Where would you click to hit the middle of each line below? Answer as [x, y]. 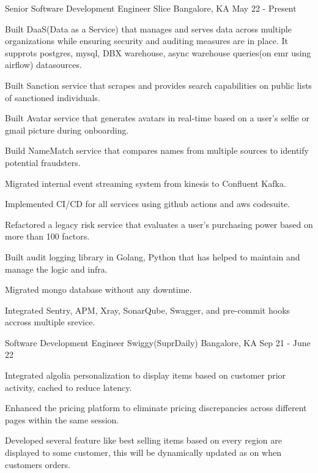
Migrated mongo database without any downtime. [98, 289]
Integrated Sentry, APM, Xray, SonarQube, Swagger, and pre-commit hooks [148, 310]
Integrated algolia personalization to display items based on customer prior [146, 375]
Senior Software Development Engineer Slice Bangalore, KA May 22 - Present [151, 8]
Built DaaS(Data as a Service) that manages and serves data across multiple [148, 28]
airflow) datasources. [43, 65]
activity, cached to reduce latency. [68, 387]
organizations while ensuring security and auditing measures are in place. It [146, 41]
